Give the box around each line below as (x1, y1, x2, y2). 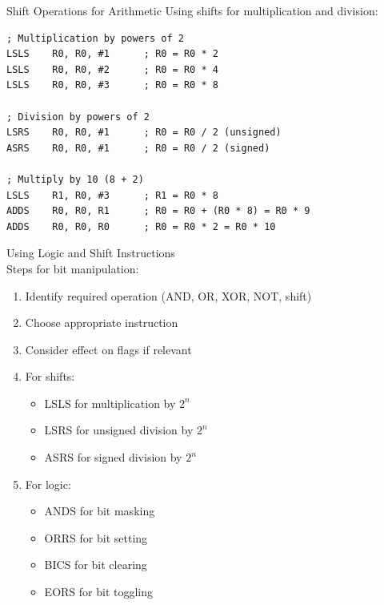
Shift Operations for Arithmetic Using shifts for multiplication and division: (6, 2, 378, 18)
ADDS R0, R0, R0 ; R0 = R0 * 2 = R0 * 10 (6, 220, 276, 232)
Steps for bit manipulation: (6, 260, 139, 276)
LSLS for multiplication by (44, 394, 176, 411)
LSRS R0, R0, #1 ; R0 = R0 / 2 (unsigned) (6, 127, 282, 139)
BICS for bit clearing (44, 556, 147, 573)
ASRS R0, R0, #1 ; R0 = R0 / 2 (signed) (6, 142, 270, 154)
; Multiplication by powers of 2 (6, 32, 184, 44)
